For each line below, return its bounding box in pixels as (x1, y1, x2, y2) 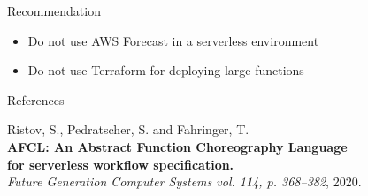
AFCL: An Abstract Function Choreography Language (7, 137, 348, 155)
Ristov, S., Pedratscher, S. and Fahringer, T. (7, 120, 249, 139)
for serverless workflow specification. (7, 155, 234, 173)
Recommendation (7, 2, 101, 19)
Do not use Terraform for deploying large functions (27, 61, 304, 79)
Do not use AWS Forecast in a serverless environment (27, 31, 319, 49)
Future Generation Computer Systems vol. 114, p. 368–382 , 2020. (7, 172, 362, 191)
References (7, 90, 65, 109)
